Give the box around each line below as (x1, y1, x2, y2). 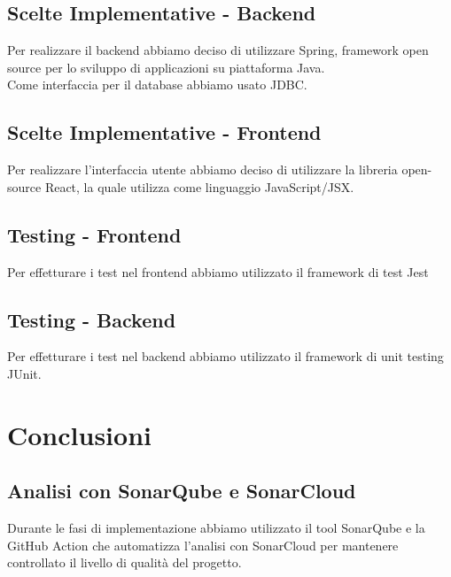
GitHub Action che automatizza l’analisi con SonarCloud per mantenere (7, 535, 399, 554)
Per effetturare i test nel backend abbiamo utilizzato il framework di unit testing (7, 347, 444, 365)
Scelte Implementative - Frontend (7, 119, 322, 146)
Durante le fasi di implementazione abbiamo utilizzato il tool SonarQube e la (7, 519, 425, 537)
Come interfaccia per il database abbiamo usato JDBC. (7, 75, 307, 94)
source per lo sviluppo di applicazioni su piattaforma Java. (7, 58, 325, 76)
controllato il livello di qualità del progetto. (7, 553, 242, 572)
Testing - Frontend (7, 220, 182, 248)
